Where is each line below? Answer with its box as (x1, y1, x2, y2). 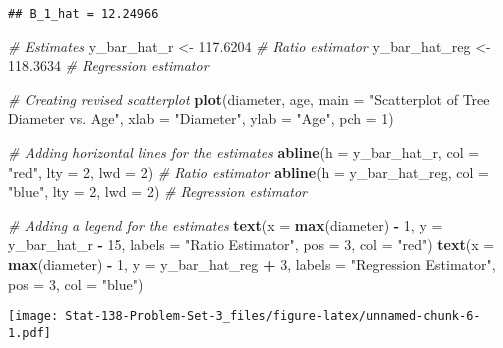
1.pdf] (8, 325, 51, 340)
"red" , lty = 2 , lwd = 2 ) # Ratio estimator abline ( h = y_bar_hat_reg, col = (8, 161, 489, 182)
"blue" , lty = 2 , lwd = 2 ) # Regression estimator (8, 181, 307, 202)
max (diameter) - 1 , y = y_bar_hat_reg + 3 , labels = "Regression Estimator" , (8, 254, 496, 274)
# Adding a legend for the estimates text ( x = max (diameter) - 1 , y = (8, 214, 443, 235)
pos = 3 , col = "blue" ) (8, 273, 144, 294)
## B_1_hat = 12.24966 (8, 7, 159, 21)
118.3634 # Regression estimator (8, 55, 209, 76)
